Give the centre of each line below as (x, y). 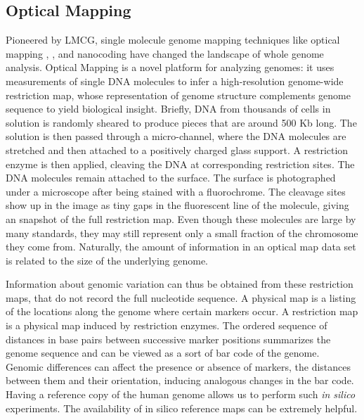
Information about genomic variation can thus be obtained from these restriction (180, 284)
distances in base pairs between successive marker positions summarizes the (168, 339)
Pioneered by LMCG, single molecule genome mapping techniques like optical (173, 40)
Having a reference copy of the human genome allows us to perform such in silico (181, 394)
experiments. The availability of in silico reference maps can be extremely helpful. (182, 408)
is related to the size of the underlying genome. (107, 260)
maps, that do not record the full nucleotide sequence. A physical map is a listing (181, 297)
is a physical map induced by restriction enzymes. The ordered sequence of (167, 325)
